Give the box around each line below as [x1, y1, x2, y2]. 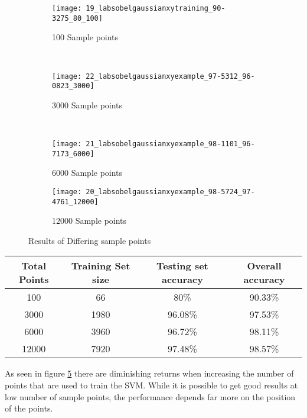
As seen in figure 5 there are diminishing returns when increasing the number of [5, 367, 294, 380]
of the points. [5, 402, 53, 414]
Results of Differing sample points [28, 234, 151, 246]
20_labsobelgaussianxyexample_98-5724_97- [86, 187, 255, 196]
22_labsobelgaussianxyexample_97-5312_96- [86, 72, 255, 81]
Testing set [156, 259, 208, 273]
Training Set [71, 259, 130, 273]
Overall [247, 259, 282, 273]
